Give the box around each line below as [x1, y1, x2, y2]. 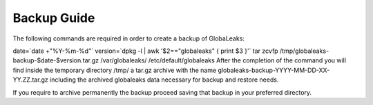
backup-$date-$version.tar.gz [12, 56, 99, 65]
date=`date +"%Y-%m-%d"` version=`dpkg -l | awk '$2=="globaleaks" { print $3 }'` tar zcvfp [12, 47, 279, 55]
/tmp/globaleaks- [280, 47, 329, 55]
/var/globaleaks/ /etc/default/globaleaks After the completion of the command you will [100, 56, 347, 65]
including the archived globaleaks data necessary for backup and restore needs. [49, 75, 279, 84]
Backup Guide [12, 10, 95, 25]
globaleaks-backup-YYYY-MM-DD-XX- [218, 66, 330, 74]
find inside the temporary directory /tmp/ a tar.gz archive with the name [12, 66, 217, 74]
